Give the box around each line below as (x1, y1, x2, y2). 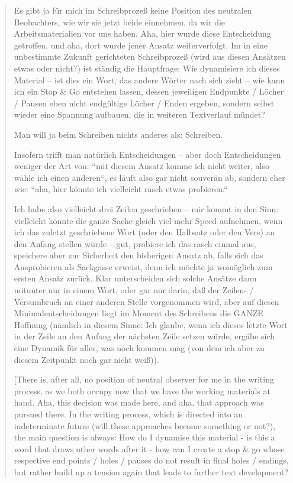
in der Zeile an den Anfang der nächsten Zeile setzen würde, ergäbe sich (14, 330, 275, 342)
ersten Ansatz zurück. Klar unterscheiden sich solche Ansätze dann (14, 272, 257, 284)
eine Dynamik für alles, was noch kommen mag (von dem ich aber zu (14, 342, 265, 354)
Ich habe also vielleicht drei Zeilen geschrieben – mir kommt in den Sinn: (14, 202, 279, 215)
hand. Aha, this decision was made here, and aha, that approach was (14, 396, 264, 409)
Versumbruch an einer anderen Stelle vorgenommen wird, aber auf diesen (14, 295, 279, 307)
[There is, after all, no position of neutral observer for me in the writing (14, 373, 274, 385)
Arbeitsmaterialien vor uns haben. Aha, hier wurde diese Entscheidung (14, 27, 271, 40)
